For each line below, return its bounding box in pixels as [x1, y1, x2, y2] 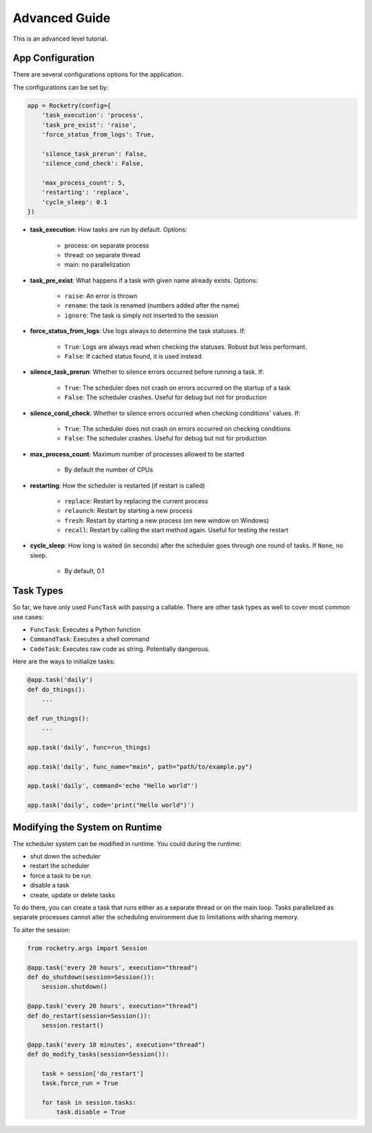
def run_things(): [27, 714, 90, 722]
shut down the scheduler [30, 852, 101, 861]
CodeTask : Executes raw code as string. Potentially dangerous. [30, 645, 210, 653]
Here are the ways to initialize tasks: [12, 657, 116, 665]
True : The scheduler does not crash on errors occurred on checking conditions [64, 424, 291, 432]
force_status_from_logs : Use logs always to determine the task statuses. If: [30, 327, 246, 335]
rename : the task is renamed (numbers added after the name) [64, 301, 240, 310]
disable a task [30, 881, 70, 890]
